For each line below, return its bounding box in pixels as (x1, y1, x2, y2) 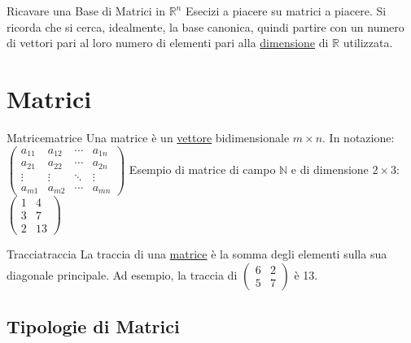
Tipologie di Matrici (7, 314, 180, 339)
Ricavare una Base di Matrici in (7, 2, 165, 19)
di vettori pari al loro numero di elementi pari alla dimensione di (7, 34, 329, 51)
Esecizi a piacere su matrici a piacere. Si (185, 2, 387, 19)
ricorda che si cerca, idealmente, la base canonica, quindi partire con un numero (7, 18, 404, 35)
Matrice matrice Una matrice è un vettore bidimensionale (7, 128, 290, 145)
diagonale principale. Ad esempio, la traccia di (7, 266, 238, 283)
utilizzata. (343, 34, 393, 51)
